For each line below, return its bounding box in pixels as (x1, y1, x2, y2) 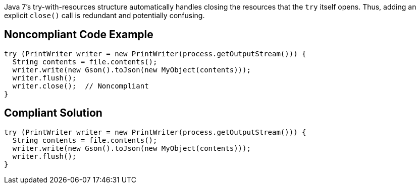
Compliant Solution (4, 107, 102, 120)
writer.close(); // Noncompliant (12, 81, 149, 90)
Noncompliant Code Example (4, 28, 153, 41)
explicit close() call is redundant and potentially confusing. (4, 11, 205, 20)
